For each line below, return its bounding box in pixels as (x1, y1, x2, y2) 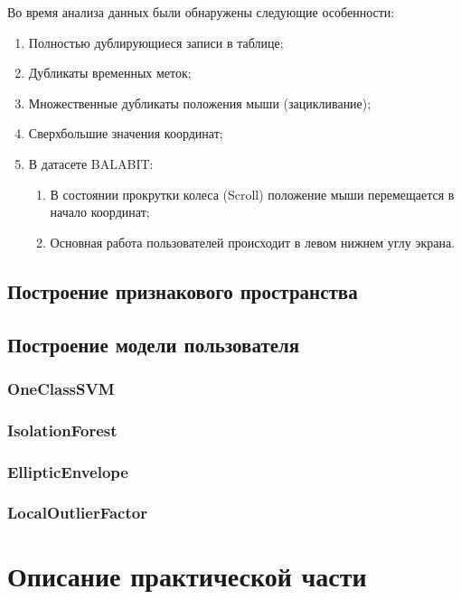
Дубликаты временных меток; (28, 63, 192, 82)
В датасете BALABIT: (28, 154, 154, 173)
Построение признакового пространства (7, 276, 358, 304)
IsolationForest (7, 418, 118, 441)
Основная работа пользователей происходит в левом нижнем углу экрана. (50, 232, 456, 251)
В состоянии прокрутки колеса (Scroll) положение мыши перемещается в (50, 184, 455, 203)
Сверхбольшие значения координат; (28, 124, 223, 143)
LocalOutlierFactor (7, 501, 147, 524)
